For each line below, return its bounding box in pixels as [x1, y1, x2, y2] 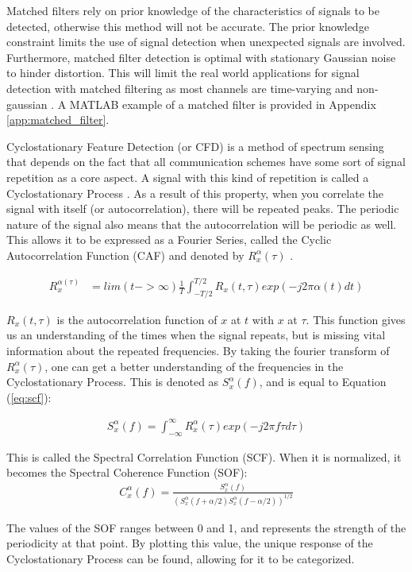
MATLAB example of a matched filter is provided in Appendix [69, 95, 376, 112]
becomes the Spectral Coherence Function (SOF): [6, 464, 248, 481]
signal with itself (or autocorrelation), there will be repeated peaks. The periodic [6, 200, 399, 217]
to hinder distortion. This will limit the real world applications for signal [6, 64, 360, 81]
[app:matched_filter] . [6, 111, 110, 128]
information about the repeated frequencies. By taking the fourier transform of [6, 342, 390, 359]
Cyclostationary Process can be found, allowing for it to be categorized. [6, 550, 355, 566]
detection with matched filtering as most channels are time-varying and [6, 79, 353, 96]
